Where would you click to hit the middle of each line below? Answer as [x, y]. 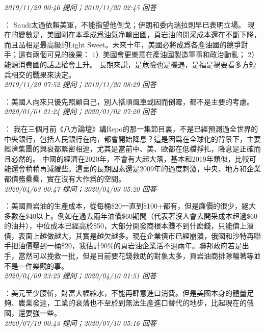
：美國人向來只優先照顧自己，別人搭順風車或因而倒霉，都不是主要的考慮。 [129, 101]
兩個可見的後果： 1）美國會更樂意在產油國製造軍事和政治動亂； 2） [145, 54]
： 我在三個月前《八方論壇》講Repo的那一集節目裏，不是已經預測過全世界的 [131, 128]
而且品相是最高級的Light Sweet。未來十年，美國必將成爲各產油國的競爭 [123, 44]
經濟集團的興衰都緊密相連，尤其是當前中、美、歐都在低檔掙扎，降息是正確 [129, 149]
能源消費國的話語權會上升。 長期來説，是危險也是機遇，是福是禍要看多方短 [130, 64]
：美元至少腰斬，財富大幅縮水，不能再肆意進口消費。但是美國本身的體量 [125, 292]
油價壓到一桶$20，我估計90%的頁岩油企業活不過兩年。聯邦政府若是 [130, 246]
